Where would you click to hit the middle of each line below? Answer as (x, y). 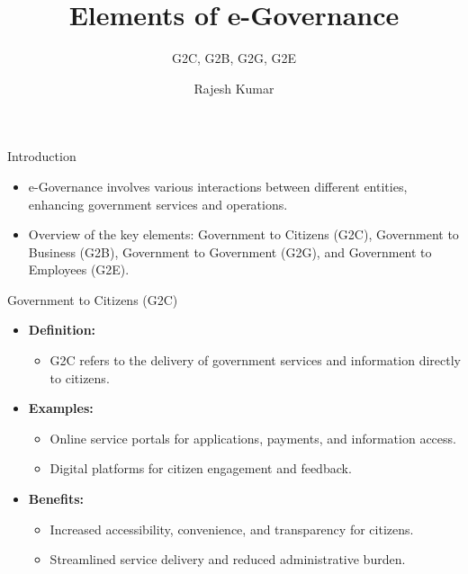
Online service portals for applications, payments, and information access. (253, 438)
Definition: (62, 330)
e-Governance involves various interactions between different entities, (218, 186)
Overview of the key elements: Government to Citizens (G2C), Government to (243, 234)
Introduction (42, 156)
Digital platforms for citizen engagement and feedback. (201, 468)
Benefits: (56, 499)
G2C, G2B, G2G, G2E (234, 58)
